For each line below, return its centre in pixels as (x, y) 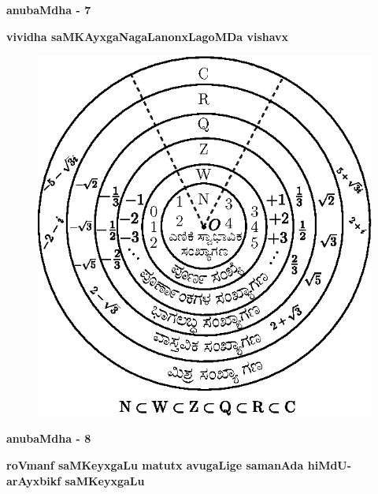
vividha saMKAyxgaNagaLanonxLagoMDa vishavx (148, 36)
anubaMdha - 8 (49, 438)
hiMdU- (330, 464)
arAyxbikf (34, 480)
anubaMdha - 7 (49, 9)
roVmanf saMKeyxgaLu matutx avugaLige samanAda (155, 464)
